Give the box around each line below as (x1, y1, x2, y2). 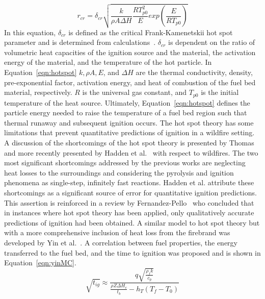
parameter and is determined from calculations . (4, 37, 156, 47)
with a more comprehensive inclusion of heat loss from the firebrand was (4, 227, 230, 238)
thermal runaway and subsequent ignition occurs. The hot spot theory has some (4, 117, 254, 128)
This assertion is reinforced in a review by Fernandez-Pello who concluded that (4, 197, 254, 208)
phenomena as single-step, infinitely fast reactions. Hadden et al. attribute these (4, 177, 254, 188)
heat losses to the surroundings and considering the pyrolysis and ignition (4, 167, 234, 178)
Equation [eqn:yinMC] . (4, 257, 76, 268)
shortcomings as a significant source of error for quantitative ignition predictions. (4, 187, 257, 198)
